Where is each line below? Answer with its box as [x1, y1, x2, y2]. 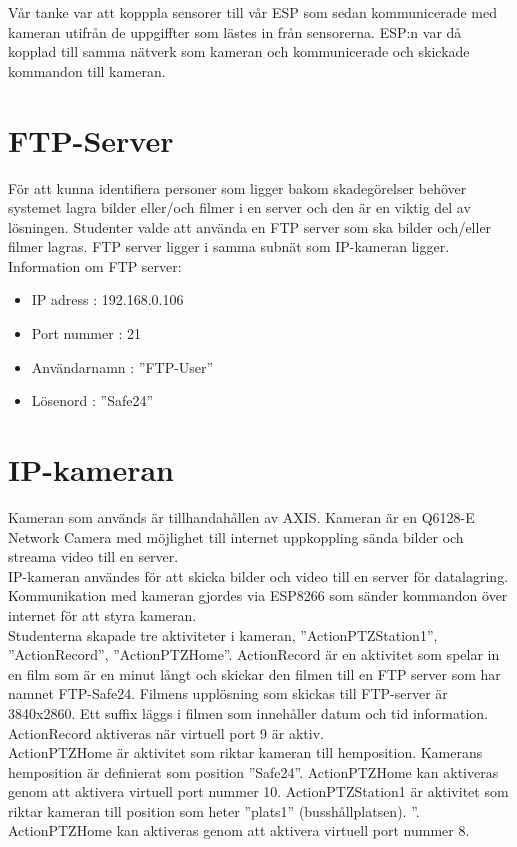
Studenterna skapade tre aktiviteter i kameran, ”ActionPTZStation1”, [8, 624, 438, 645]
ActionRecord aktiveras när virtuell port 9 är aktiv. [8, 722, 324, 743]
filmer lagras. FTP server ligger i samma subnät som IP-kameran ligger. [8, 236, 450, 257]
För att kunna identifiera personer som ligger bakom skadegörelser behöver [8, 177, 467, 198]
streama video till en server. [8, 546, 179, 567]
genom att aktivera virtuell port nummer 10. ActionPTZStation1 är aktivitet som [8, 781, 509, 802]
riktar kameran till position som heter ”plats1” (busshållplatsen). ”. [8, 800, 420, 821]
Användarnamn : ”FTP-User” [31, 356, 214, 377]
